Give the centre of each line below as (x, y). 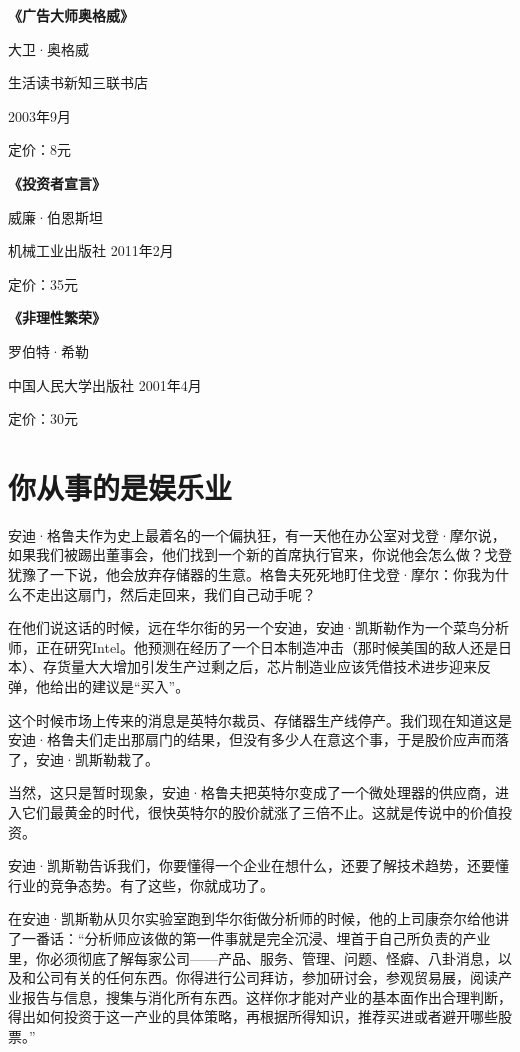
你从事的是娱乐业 (120, 486)
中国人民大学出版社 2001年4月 (105, 384)
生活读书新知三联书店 (78, 82)
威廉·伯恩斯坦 (55, 216)
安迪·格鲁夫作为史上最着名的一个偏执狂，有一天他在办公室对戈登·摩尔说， (257, 534)
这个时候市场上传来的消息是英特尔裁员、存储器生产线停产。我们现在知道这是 (260, 719)
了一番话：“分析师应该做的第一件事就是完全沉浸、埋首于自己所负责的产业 (249, 937)
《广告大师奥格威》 (71, 15)
